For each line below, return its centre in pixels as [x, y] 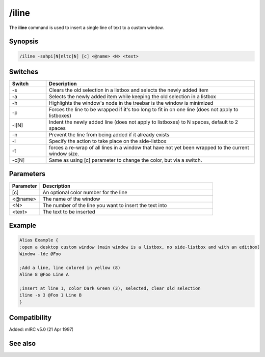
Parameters [27, 174]
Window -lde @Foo [40, 254]
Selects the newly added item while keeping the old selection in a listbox [132, 97]
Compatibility [30, 318]
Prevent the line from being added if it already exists [109, 135]
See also [23, 343]
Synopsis [24, 42]
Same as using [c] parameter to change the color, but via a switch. [125, 160]
